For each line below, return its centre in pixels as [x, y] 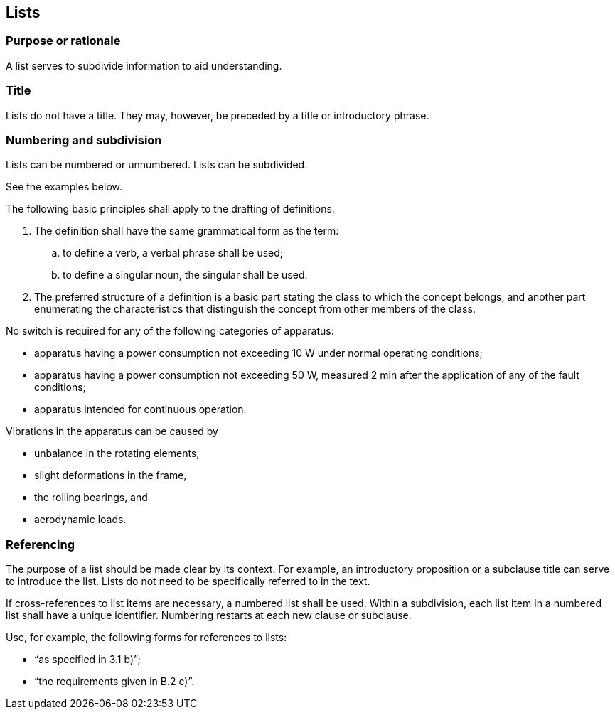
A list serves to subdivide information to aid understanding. [144, 65]
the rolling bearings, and [91, 498]
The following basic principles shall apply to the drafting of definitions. [170, 209]
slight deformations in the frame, [111, 475]
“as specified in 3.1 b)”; [87, 660]
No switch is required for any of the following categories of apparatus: [170, 331]
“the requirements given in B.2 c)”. [114, 682]
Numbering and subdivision [84, 140]
